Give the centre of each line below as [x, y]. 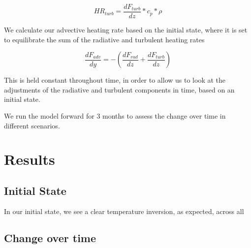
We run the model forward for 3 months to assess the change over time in [115, 116]
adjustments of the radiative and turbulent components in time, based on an [119, 89]
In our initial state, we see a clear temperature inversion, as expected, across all [124, 211]
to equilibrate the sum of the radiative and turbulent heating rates [104, 39]
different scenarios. [32, 125]
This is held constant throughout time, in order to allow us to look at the [115, 80]
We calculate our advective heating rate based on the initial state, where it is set [126, 30]
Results [30, 159]
